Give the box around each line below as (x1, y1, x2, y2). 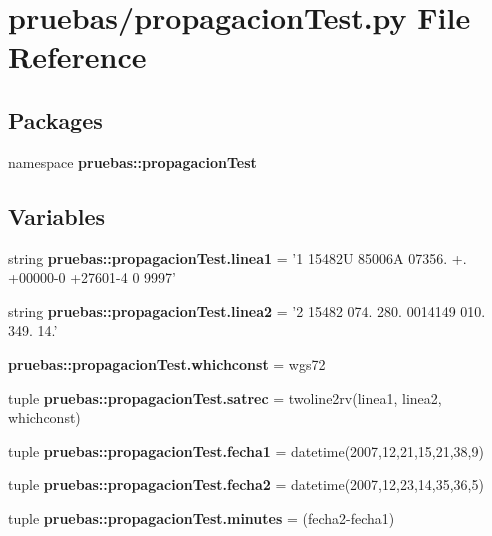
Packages (8, 104, 103, 135)
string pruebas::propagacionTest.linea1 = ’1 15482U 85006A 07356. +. (8, 247, 467, 268)
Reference (8, 36, 147, 77)
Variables (8, 200, 106, 231)
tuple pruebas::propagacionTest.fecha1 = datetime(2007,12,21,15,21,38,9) (8, 440, 484, 461)
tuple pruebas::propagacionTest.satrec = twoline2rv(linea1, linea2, (8, 387, 442, 408)
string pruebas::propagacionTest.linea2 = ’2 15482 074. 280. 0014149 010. (8, 300, 486, 321)
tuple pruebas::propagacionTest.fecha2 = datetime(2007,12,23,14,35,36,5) (8, 474, 484, 495)
